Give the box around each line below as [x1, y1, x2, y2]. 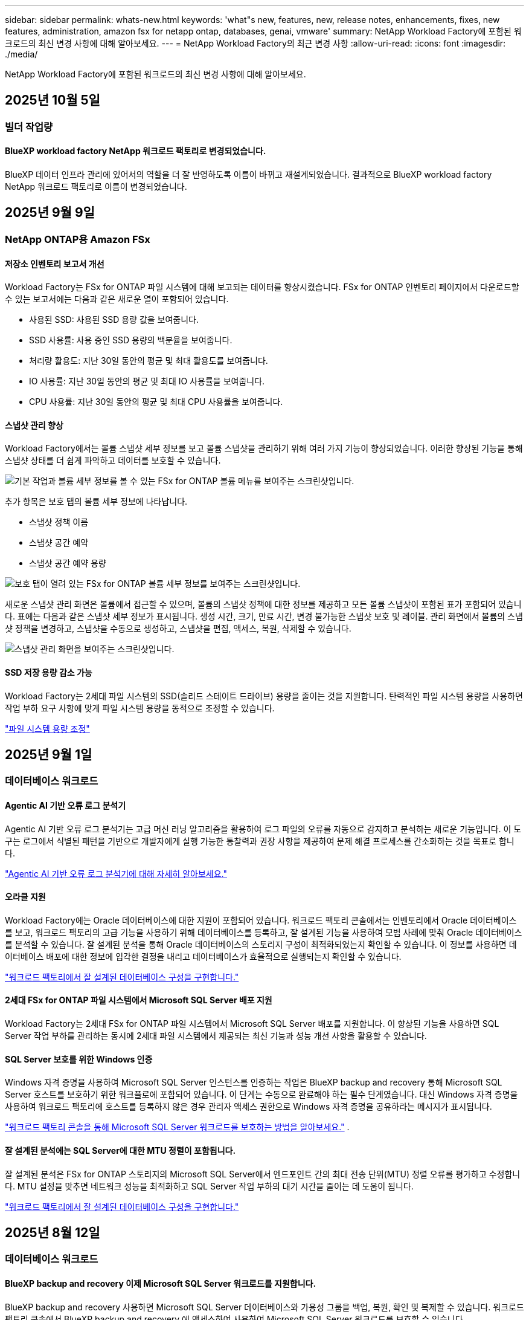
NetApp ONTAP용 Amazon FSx [5, 233, 150, 245]
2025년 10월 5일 [5, 92, 100, 108]
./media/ [5, 49, 38, 59]
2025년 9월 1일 [5, 746, 92, 762]
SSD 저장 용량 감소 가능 [5, 667, 92, 678]
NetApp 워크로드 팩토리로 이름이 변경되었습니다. [5, 181, 187, 192]
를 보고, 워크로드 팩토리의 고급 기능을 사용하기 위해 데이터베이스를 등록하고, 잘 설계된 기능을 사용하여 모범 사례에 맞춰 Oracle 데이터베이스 [5, 927, 522, 937]
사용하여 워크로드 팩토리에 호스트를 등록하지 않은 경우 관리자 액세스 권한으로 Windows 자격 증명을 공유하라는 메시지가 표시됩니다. [5, 1101, 492, 1112]
